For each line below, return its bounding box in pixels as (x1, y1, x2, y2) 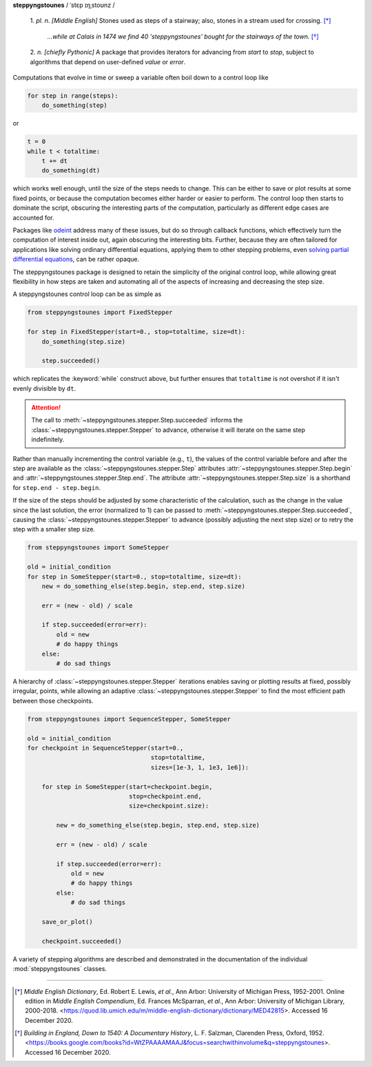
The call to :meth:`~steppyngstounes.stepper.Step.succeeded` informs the (31, 416, 243, 424)
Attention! (31, 404, 61, 412)
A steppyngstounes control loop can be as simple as (12, 290, 162, 298)
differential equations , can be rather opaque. (12, 255, 140, 264)
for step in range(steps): (27, 92, 118, 99)
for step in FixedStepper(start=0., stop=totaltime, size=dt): (27, 328, 246, 336)
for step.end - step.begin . (12, 483, 101, 491)
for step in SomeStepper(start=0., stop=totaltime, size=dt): (27, 573, 242, 580)
